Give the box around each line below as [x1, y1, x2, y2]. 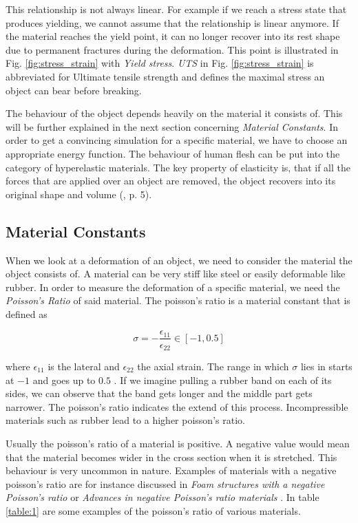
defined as [6, 306, 48, 321]
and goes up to [32, 372, 96, 387]
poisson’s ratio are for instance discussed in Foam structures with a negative [6, 476, 325, 491]
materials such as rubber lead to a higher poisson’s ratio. [6, 413, 245, 427]
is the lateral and [48, 359, 120, 373]
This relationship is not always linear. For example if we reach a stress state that [6, 2, 347, 16]
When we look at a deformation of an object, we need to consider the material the [6, 253, 352, 267]
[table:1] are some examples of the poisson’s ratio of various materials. [6, 503, 301, 517]
